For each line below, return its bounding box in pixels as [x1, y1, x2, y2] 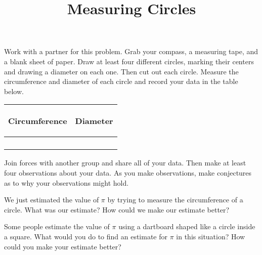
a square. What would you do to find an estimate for [4, 231, 168, 241]
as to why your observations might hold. [4, 177, 129, 188]
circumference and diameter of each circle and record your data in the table [4, 76, 238, 87]
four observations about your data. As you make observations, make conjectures [4, 167, 252, 178]
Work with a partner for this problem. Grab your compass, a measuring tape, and [4, 46, 258, 57]
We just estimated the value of [4, 194, 99, 205]
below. [4, 86, 24, 96]
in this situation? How [176, 231, 245, 241]
